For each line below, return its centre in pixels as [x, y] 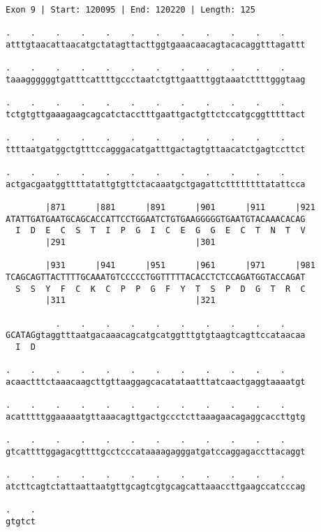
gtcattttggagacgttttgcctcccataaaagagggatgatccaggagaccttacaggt [156, 451]
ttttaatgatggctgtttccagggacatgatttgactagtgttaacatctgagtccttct [156, 149]
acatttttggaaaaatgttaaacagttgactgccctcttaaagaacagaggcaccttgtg [156, 416]
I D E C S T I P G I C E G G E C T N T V [160, 231]
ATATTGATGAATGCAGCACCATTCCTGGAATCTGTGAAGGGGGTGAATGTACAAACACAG [156, 219]
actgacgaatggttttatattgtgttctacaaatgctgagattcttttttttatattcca [156, 184]
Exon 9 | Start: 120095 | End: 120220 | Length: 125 [130, 10]
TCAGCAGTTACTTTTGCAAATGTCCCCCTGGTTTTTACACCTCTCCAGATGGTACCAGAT [156, 278]
